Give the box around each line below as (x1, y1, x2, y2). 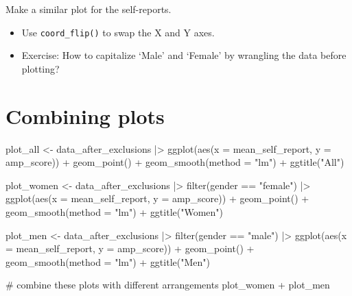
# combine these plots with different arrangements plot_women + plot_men (5, 277, 330, 292)
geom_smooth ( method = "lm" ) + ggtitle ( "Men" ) (5, 254, 210, 269)
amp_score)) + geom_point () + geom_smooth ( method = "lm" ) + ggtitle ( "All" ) (5, 155, 344, 169)
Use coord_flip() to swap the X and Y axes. (21, 25, 215, 39)
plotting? (21, 61, 60, 75)
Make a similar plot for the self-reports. (5, 2, 172, 16)
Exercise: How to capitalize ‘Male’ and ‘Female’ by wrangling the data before (21, 48, 347, 62)
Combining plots (5, 101, 165, 129)
